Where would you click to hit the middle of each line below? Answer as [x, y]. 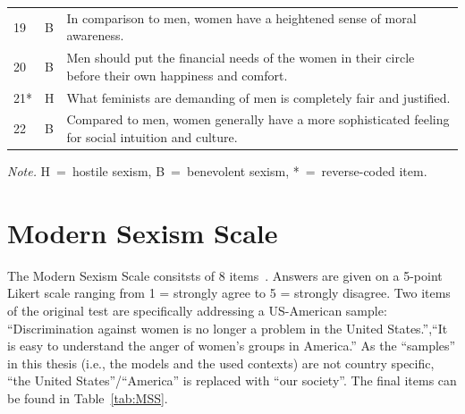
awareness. [95, 35]
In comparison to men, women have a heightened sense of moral [241, 17]
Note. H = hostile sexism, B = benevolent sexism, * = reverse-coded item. [217, 171]
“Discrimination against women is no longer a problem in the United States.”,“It [228, 328]
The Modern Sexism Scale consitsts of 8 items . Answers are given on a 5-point [225, 275]
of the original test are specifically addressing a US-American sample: [197, 311]
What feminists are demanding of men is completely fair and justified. [258, 97]
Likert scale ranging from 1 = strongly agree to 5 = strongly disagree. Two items [229, 293]
